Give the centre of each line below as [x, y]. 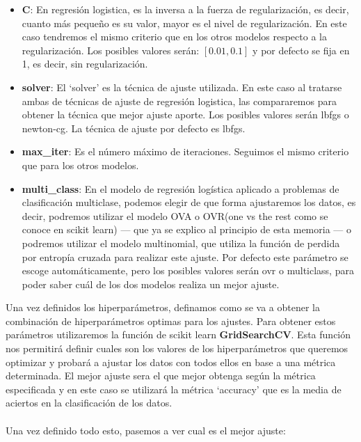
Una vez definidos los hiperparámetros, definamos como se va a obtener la [163, 307]
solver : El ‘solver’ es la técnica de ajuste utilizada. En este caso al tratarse [182, 87]
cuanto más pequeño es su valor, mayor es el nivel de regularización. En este [184, 23]
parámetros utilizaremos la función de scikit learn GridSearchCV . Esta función [178, 334]
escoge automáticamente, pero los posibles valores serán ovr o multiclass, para [188, 270]
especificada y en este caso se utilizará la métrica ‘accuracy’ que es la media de [174, 389]
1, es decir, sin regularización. [85, 64]
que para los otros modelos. [80, 165]
